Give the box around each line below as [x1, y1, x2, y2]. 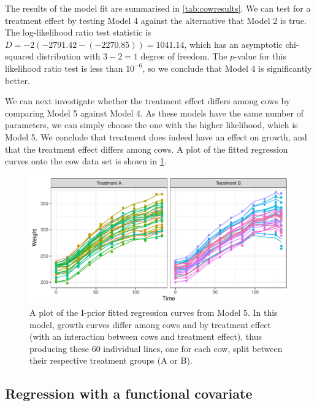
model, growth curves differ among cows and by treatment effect [29, 318, 271, 331]
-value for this [234, 50, 287, 63]
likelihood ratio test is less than [5, 61, 123, 74]
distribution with [36, 50, 101, 63]
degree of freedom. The [140, 50, 227, 63]
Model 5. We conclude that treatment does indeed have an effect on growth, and [5, 130, 307, 143]
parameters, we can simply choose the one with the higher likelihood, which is [5, 118, 298, 131]
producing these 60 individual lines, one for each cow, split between [29, 342, 283, 354]
